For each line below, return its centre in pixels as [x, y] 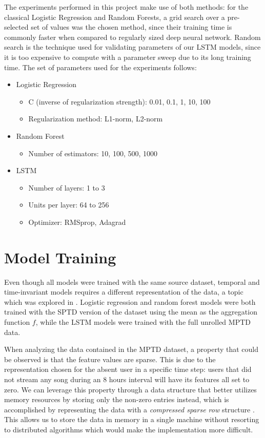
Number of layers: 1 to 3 [67, 187]
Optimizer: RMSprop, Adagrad [77, 222]
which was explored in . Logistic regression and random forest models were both [130, 301]
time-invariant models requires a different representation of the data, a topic [124, 292]
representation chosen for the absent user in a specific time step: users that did [128, 369]
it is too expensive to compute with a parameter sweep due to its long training [128, 57]
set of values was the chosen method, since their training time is [131, 27]
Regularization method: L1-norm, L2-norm [96, 119]
